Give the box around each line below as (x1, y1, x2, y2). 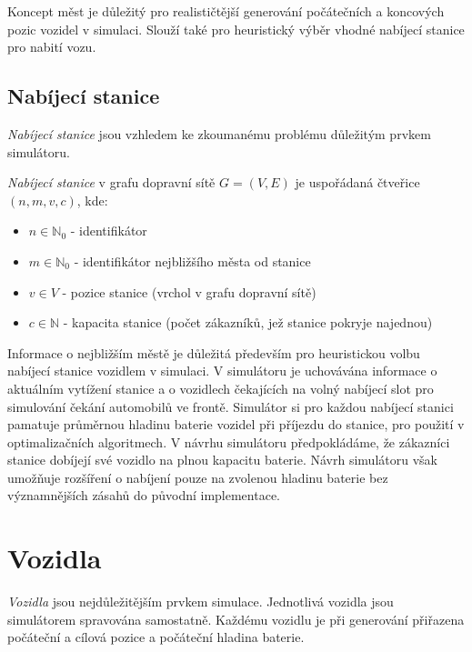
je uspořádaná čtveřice (295, 173, 420, 192)
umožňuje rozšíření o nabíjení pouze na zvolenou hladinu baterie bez (7, 467, 388, 486)
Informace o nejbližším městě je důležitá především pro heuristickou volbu (7, 343, 420, 362)
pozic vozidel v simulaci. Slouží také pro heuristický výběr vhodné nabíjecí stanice (7, 19, 465, 38)
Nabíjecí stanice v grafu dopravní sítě (7, 173, 216, 192)
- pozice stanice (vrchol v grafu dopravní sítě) (62, 282, 316, 301)
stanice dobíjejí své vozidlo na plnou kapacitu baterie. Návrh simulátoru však (7, 450, 437, 469)
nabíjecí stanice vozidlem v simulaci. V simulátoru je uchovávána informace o (7, 361, 437, 380)
